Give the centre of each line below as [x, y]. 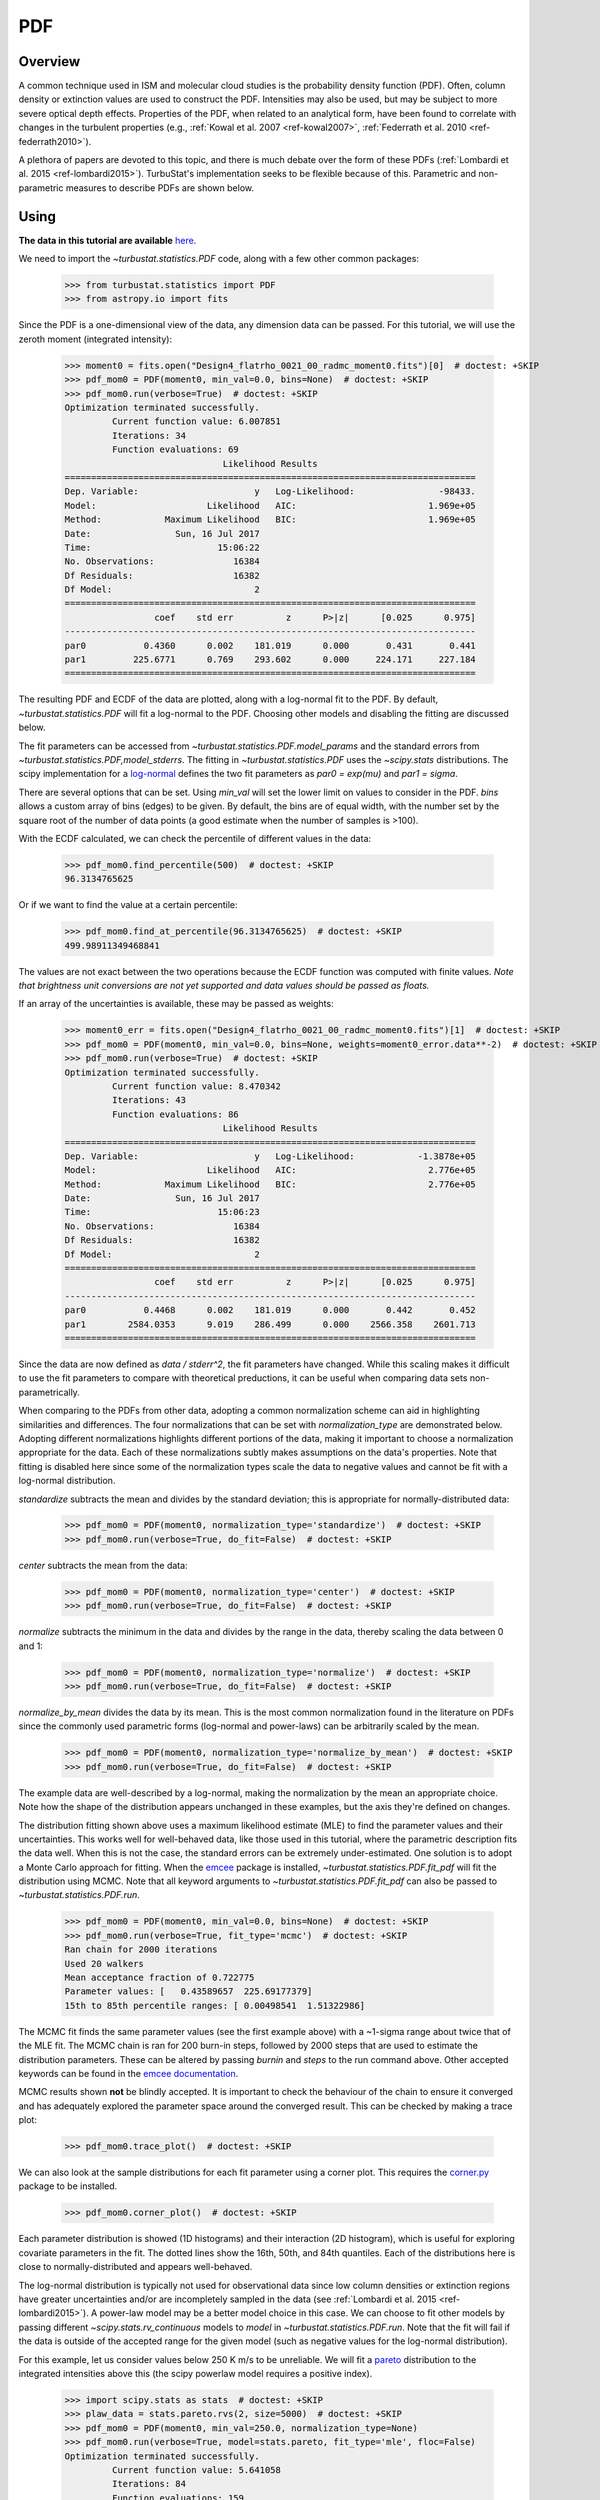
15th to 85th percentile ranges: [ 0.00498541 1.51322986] [215, 2005]
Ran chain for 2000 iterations [141, 1949]
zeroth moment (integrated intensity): [95, 339]
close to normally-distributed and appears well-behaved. [135, 2267]
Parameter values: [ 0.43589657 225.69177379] [188, 1991]
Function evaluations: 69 [175, 449]
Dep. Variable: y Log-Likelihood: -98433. [270, 491]
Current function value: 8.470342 [196, 1086]
